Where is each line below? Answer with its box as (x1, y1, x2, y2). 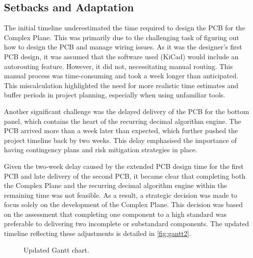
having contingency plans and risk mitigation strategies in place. (4, 144, 198, 155)
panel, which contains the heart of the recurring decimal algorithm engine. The (4, 116, 241, 126)
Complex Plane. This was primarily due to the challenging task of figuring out (4, 32, 239, 42)
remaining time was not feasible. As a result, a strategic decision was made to (4, 189, 237, 200)
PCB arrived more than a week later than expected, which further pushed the (4, 125, 238, 136)
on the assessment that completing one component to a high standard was (4, 209, 227, 219)
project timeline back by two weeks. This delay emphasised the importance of (4, 135, 237, 145)
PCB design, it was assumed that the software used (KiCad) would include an (4, 51, 239, 61)
